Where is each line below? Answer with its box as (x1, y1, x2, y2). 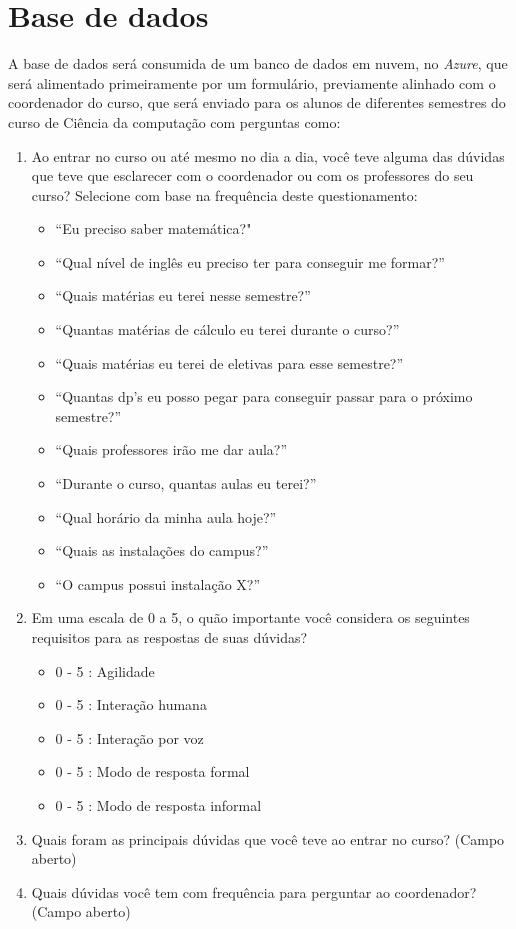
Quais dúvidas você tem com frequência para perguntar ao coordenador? (31, 881, 477, 902)
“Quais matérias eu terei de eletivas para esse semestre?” (55, 352, 404, 373)
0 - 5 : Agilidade (55, 660, 155, 681)
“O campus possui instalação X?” (55, 573, 261, 594)
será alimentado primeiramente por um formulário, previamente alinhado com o (8, 72, 496, 93)
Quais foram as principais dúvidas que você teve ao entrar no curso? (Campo (31, 828, 505, 849)
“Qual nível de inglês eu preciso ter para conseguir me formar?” (55, 251, 445, 272)
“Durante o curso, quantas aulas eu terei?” (55, 473, 317, 494)
